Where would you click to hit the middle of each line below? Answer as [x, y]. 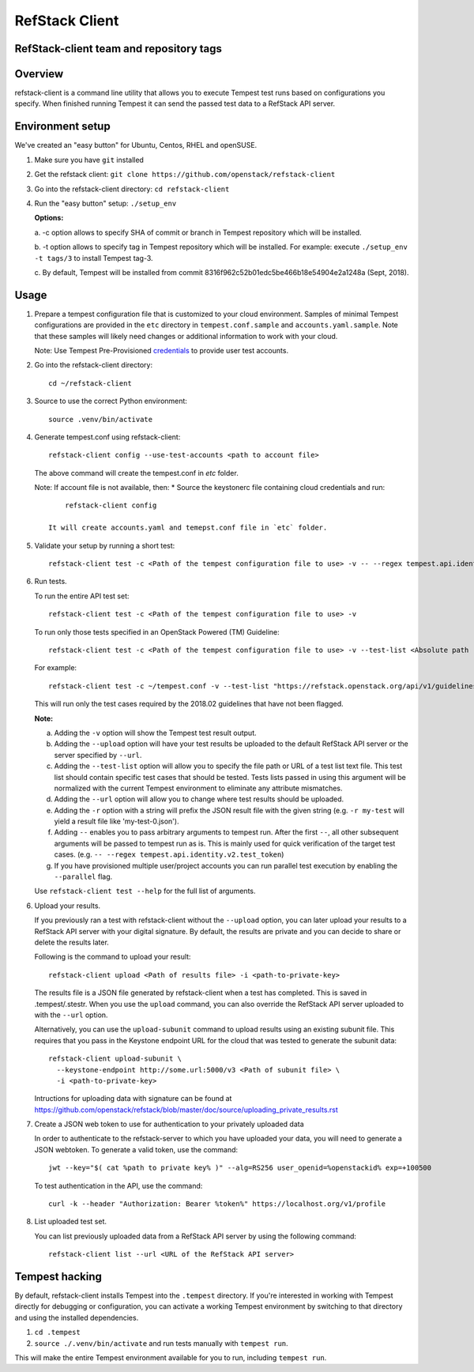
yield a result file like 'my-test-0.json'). [117, 821]
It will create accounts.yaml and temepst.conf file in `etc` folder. [188, 528]
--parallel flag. [83, 876]
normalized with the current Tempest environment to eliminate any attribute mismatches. [198, 788]
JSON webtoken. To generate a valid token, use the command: [136, 1149]
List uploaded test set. [70, 1222]
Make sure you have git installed [89, 160]
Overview [39, 74]
